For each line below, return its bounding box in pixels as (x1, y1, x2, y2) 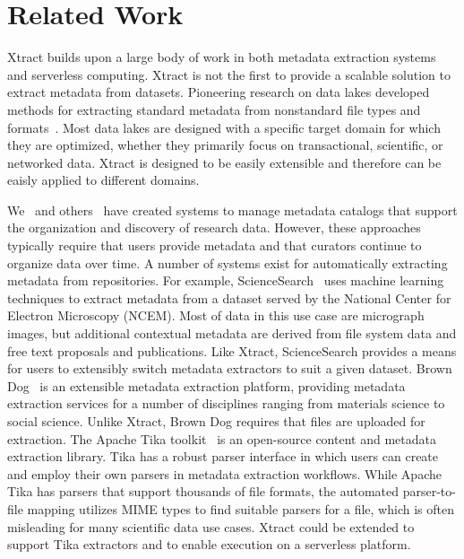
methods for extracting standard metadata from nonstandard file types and (7, 100, 421, 118)
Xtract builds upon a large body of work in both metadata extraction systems (7, 48, 436, 66)
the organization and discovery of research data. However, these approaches (7, 218, 421, 237)
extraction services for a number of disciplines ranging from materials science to (7, 394, 445, 413)
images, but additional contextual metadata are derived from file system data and (7, 324, 457, 343)
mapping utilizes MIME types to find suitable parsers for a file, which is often (27, 499, 454, 518)
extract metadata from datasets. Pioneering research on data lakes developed (7, 83, 430, 101)
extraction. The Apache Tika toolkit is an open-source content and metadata (7, 429, 436, 448)
